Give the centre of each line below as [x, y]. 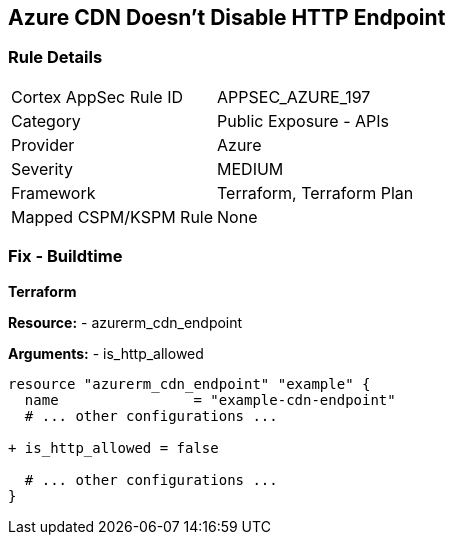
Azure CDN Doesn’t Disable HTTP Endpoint [227, 17]
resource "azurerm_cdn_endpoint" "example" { [189, 383]
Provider [43, 144]
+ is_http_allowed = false [113, 447]
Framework [53, 192]
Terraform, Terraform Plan [315, 192]
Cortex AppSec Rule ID [97, 96]
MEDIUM [250, 168]
